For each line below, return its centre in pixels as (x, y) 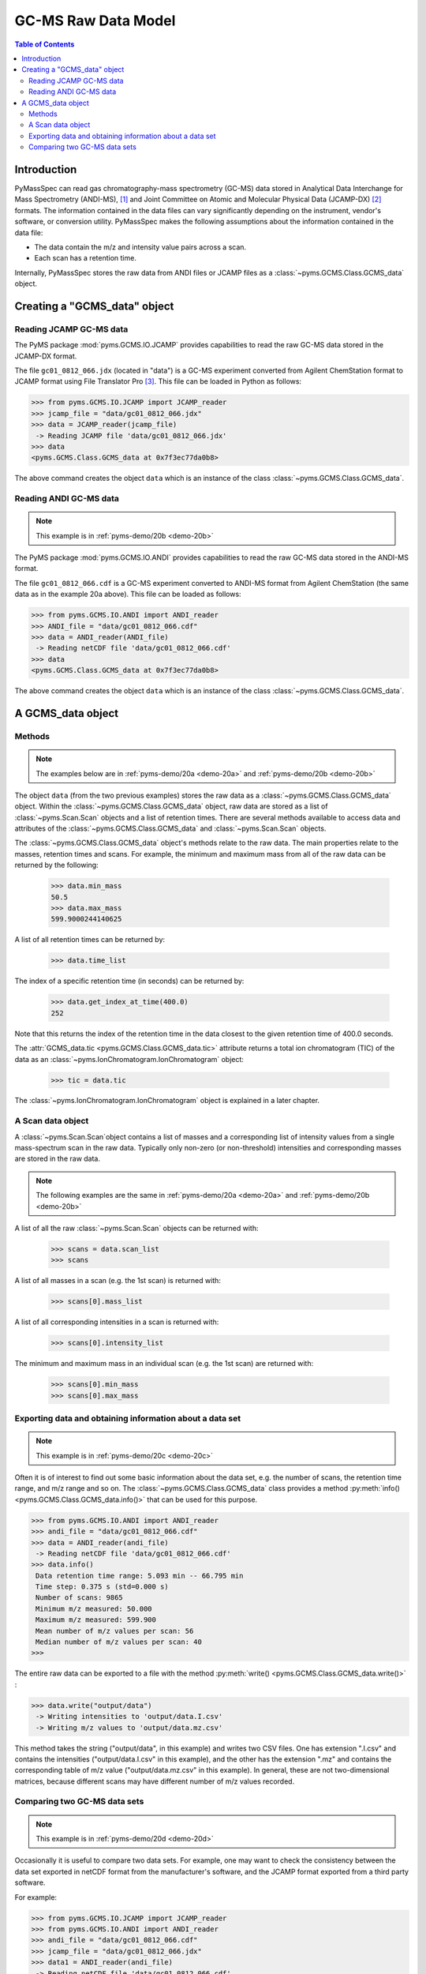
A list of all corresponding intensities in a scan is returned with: (117, 1322)
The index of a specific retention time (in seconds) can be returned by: (129, 981)
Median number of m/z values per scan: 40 (119, 1642)
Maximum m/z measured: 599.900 (96, 1620)
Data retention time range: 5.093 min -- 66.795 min (140, 1576)
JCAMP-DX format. (46, 356)
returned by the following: (56, 865)
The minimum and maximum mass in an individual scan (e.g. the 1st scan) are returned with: (164, 1364)
